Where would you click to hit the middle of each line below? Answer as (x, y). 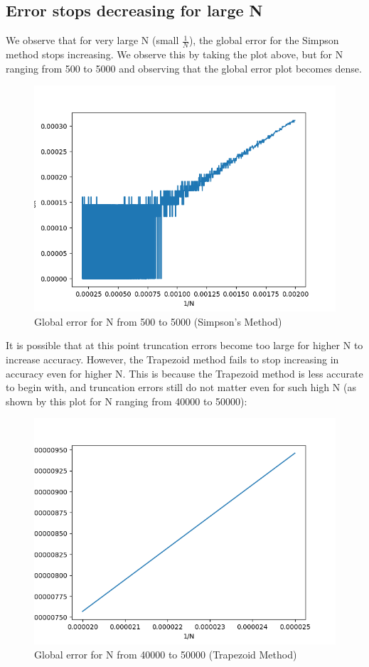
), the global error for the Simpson (264, 40)
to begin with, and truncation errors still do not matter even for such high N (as (181, 387)
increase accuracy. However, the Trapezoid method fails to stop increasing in (172, 359)
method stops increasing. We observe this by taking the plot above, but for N (175, 54)
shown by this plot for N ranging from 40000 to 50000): (127, 401)
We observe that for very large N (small (92, 40)
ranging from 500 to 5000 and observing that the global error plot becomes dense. (184, 68)
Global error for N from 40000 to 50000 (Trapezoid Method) (166, 654)
